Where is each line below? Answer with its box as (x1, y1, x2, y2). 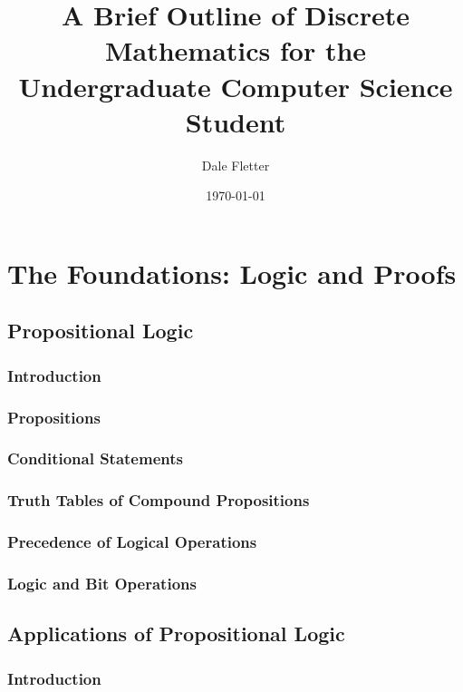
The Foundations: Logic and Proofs (7, 254, 457, 291)
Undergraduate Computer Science (18, 67, 453, 104)
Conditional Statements (7, 447, 183, 470)
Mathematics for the (104, 32, 367, 69)
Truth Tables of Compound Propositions (7, 489, 310, 512)
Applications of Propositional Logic (7, 619, 345, 648)
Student (185, 102, 286, 140)
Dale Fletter (201, 155, 270, 174)
